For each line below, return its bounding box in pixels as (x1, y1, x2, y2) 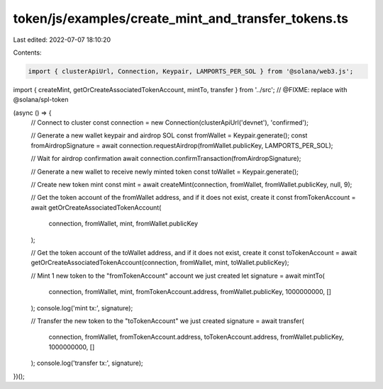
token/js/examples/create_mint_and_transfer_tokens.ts (13, 11, 349, 26)
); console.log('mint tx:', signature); (30, 303, 133, 312)
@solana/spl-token (13, 96, 69, 104)
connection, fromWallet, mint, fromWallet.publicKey (48, 220, 199, 228)
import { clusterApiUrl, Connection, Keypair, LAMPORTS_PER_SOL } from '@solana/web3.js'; (28, 67, 354, 75)
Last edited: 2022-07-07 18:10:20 (13, 35, 111, 44)
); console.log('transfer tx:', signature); (30, 359, 143, 368)
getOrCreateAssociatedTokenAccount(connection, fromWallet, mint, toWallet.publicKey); (30, 259, 289, 267)
